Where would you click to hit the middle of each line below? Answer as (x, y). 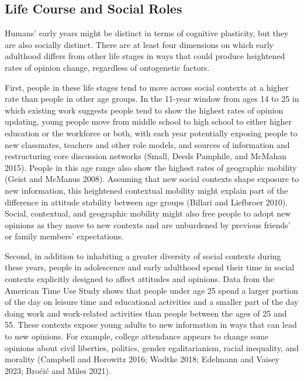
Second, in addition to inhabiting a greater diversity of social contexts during (143, 255)
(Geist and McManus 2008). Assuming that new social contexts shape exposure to (152, 179)
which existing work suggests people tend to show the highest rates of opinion (144, 110)
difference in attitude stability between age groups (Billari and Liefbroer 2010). (146, 202)
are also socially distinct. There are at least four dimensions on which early (139, 44)
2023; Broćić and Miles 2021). (58, 370)
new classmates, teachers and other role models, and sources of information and (147, 144)
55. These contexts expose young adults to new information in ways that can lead (151, 325)
